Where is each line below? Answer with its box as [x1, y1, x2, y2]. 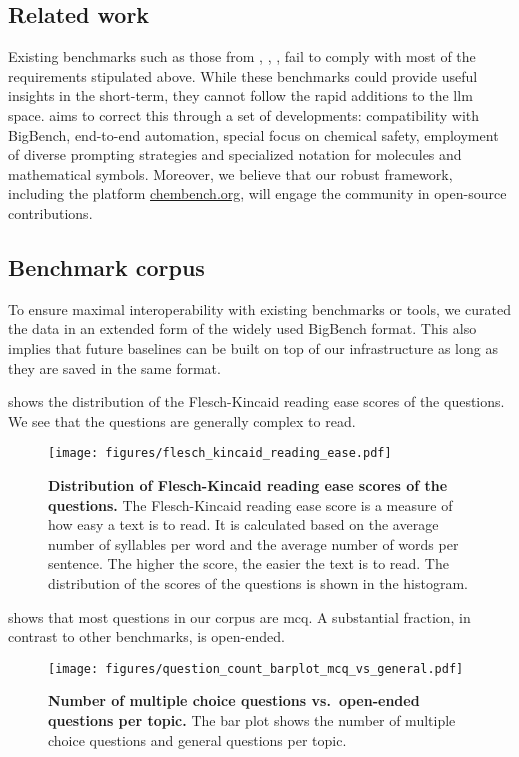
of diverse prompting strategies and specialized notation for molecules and [8, 144, 462, 165]
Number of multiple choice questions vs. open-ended [48, 690, 420, 711]
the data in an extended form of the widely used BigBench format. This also [8, 318, 477, 339]
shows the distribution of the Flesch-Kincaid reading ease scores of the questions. [8, 391, 505, 412]
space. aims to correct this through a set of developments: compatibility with [8, 104, 480, 125]
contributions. [8, 202, 93, 223]
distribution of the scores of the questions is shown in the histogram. [48, 572, 468, 593]
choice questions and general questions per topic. [48, 729, 347, 750]
